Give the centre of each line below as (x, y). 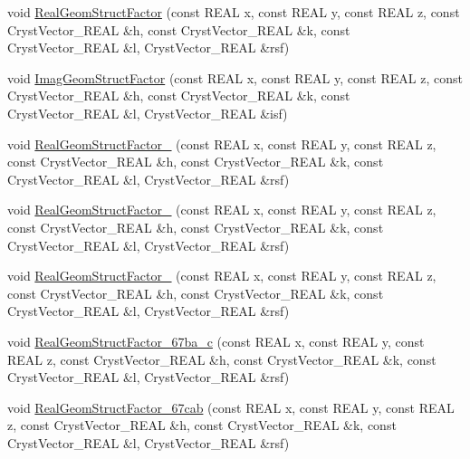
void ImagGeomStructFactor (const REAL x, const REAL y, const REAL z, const (235, 77)
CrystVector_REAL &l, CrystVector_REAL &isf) (148, 113)
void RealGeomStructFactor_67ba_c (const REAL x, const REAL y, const (216, 341)
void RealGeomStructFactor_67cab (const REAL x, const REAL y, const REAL (231, 407)
